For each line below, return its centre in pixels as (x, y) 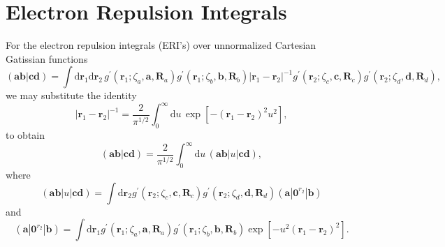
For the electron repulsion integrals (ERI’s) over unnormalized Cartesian (161, 45)
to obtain (25, 135)
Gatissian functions (47, 58)
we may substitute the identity (71, 95)
